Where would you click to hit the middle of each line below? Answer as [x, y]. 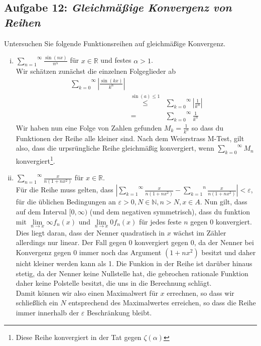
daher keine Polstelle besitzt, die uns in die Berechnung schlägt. [114, 283]
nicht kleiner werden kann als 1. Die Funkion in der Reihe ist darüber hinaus [134, 263]
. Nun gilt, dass [224, 202]
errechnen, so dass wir [201, 293]
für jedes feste [160, 221]
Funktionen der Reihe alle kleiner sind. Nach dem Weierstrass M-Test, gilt [130, 138]
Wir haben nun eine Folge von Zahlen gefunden [89, 127]
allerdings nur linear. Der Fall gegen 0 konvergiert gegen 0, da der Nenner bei [135, 242]
